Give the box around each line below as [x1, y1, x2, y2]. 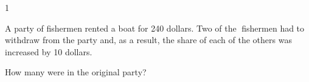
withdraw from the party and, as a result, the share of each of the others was [5, 33, 292, 46]
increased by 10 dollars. [5, 45, 92, 58]
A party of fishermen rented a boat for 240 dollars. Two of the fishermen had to [5, 21, 305, 34]
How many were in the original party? [5, 66, 147, 78]
